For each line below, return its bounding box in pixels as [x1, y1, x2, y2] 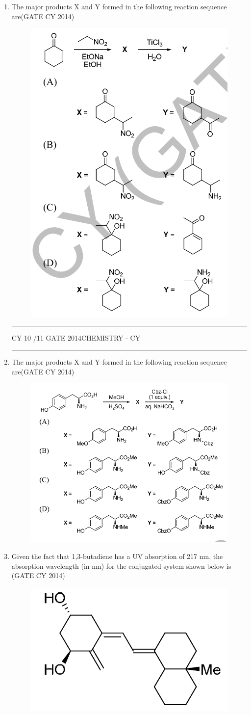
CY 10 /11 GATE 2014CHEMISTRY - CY [11, 333, 141, 343]
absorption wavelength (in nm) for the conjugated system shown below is [11, 560, 231, 571]
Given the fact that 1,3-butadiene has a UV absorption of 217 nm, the [11, 551, 223, 561]
